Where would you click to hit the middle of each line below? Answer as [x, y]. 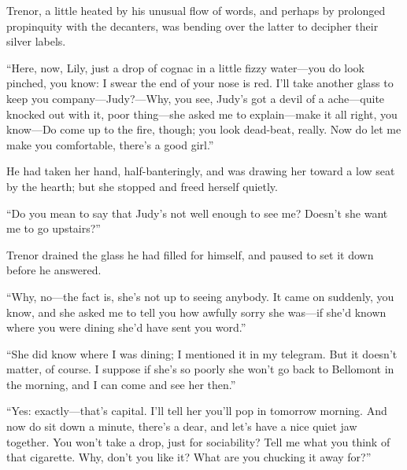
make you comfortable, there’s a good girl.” [110, 144]
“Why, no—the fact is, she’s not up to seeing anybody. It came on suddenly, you [200, 296]
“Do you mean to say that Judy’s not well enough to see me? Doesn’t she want [197, 213]
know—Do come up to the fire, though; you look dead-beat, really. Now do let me [204, 129]
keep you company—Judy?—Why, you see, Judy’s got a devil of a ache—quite [196, 98]
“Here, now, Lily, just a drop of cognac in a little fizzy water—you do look [185, 67]
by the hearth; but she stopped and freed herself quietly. [142, 186]
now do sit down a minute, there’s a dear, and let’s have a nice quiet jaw [182, 426]
